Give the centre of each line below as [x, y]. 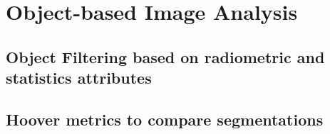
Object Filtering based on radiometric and [165, 56]
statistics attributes [79, 78]
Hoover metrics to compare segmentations [165, 119]
